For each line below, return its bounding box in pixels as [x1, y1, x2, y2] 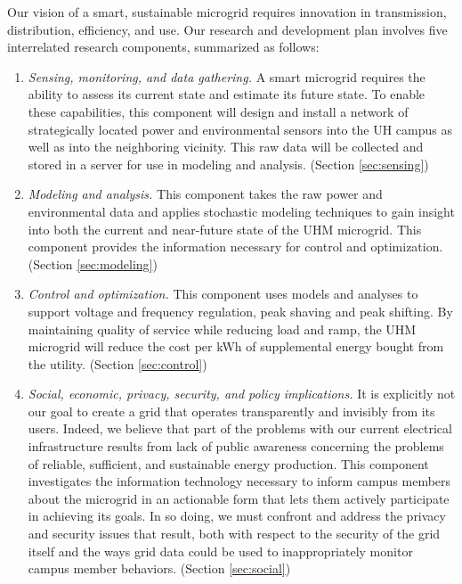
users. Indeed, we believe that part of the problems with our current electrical [28, 419, 452, 438]
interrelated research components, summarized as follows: [7, 37, 320, 56]
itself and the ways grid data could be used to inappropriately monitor [28, 541, 413, 560]
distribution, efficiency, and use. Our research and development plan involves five [7, 20, 448, 38]
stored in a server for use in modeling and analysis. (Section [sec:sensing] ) [28, 154, 429, 173]
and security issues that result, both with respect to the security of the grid [28, 524, 441, 543]
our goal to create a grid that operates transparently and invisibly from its [28, 401, 435, 420]
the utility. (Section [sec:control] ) [28, 354, 207, 373]
